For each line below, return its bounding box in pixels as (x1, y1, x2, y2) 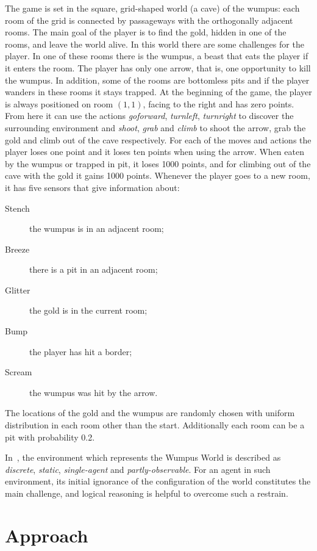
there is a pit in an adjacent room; (29, 263, 158, 276)
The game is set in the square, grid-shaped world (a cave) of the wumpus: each (5, 2, 300, 14)
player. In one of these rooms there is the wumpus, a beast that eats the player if (5, 49, 308, 62)
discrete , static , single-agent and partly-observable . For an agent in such (5, 463, 271, 475)
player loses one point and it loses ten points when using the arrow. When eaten (5, 145, 304, 158)
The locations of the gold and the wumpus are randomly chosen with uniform (5, 406, 295, 419)
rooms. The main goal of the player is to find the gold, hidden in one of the (5, 26, 287, 38)
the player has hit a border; (29, 345, 132, 358)
